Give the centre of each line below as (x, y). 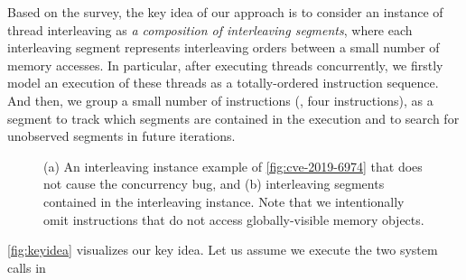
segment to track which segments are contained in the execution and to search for (233, 118)
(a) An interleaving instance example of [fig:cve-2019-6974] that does (233, 166)
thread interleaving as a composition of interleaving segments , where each (210, 29)
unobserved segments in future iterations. (121, 136)
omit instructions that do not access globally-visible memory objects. (234, 219)
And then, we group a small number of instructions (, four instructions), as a (220, 100)
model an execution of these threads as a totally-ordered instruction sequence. (223, 83)
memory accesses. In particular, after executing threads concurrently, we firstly (225, 65)
